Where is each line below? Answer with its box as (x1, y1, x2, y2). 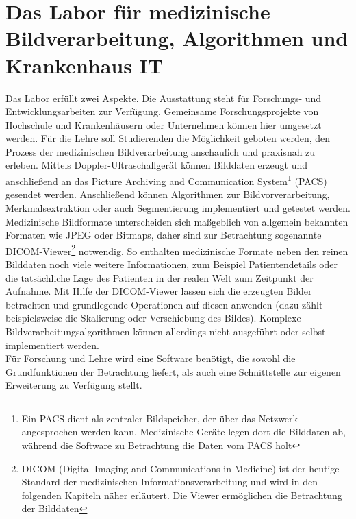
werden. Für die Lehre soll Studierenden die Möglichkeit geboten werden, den (5, 131, 331, 145)
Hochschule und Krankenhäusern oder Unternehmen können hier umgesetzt (5, 117, 322, 132)
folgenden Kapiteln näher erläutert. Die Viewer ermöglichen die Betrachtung (21, 487, 342, 502)
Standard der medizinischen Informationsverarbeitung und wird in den (21, 474, 318, 489)
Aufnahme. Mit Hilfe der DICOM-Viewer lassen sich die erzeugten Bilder (5, 284, 312, 298)
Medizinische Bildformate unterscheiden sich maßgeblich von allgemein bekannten (5, 214, 348, 228)
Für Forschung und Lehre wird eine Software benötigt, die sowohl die (5, 351, 296, 365)
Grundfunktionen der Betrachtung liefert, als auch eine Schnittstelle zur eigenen (5, 364, 341, 378)
